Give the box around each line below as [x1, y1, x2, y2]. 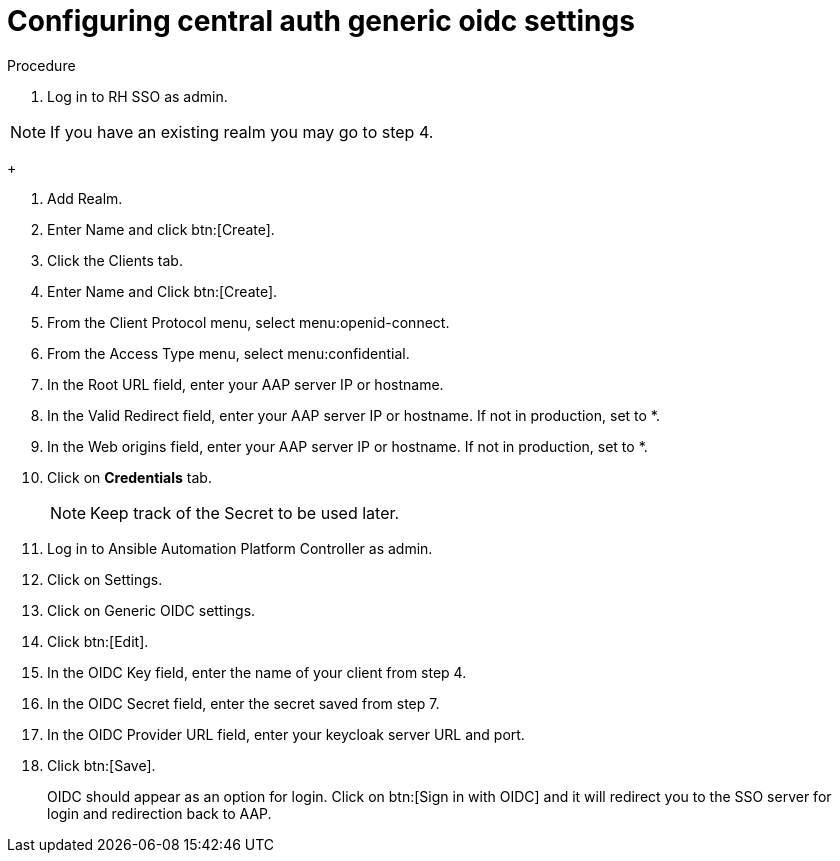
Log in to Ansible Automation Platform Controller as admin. [47, 539, 433, 557]
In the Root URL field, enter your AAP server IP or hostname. [47, 375, 444, 393]
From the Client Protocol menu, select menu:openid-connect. [47, 313, 450, 331]
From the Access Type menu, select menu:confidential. [47, 344, 410, 362]
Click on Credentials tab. [47, 468, 212, 486]
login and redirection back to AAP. [47, 804, 272, 822]
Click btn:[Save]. [47, 756, 156, 774]
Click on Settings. [47, 570, 163, 588]
